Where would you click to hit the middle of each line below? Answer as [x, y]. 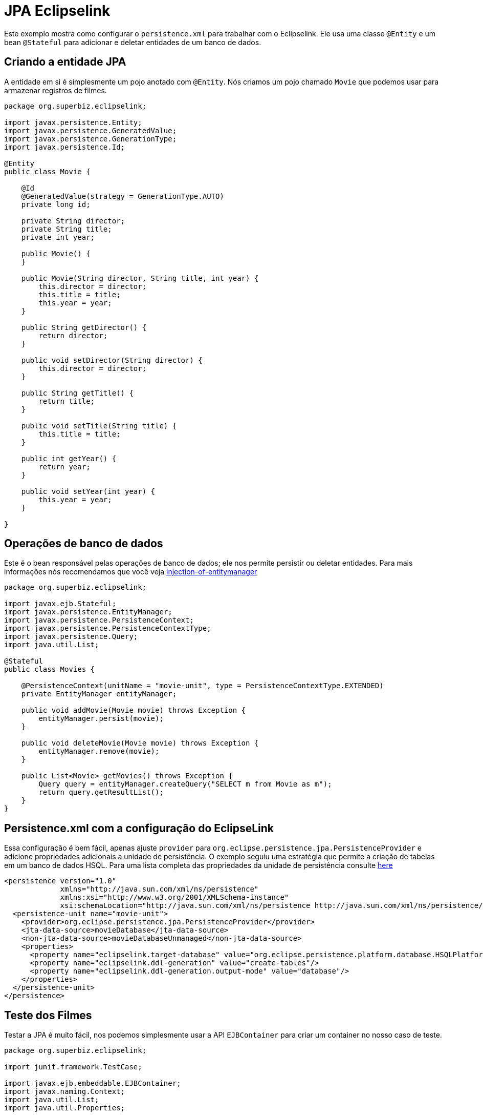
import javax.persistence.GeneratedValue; [91, 130]
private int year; [58, 237]
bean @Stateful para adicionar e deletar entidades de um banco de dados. [133, 42]
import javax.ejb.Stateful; [60, 604]
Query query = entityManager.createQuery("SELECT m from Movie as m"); [185, 784]
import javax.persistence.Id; [65, 147]
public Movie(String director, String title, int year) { [140, 278]
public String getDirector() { [84, 327]
